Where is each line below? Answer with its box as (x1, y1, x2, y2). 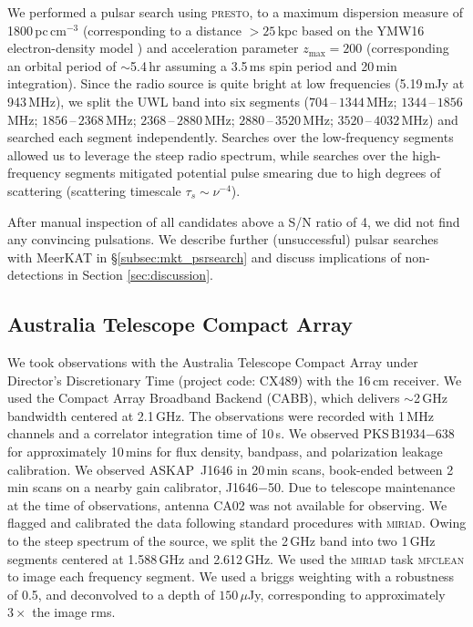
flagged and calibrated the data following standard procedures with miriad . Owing (7, 513, 467, 532)
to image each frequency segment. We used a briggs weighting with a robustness (7, 567, 455, 586)
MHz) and (401, 109, 458, 128)
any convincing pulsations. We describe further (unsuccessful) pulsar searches (7, 230, 439, 249)
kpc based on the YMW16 (277, 20, 425, 39)
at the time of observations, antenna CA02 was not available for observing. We (7, 495, 447, 514)
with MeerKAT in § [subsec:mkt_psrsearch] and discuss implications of (7, 247, 401, 266)
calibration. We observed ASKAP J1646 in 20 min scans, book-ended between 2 (7, 459, 454, 478)
